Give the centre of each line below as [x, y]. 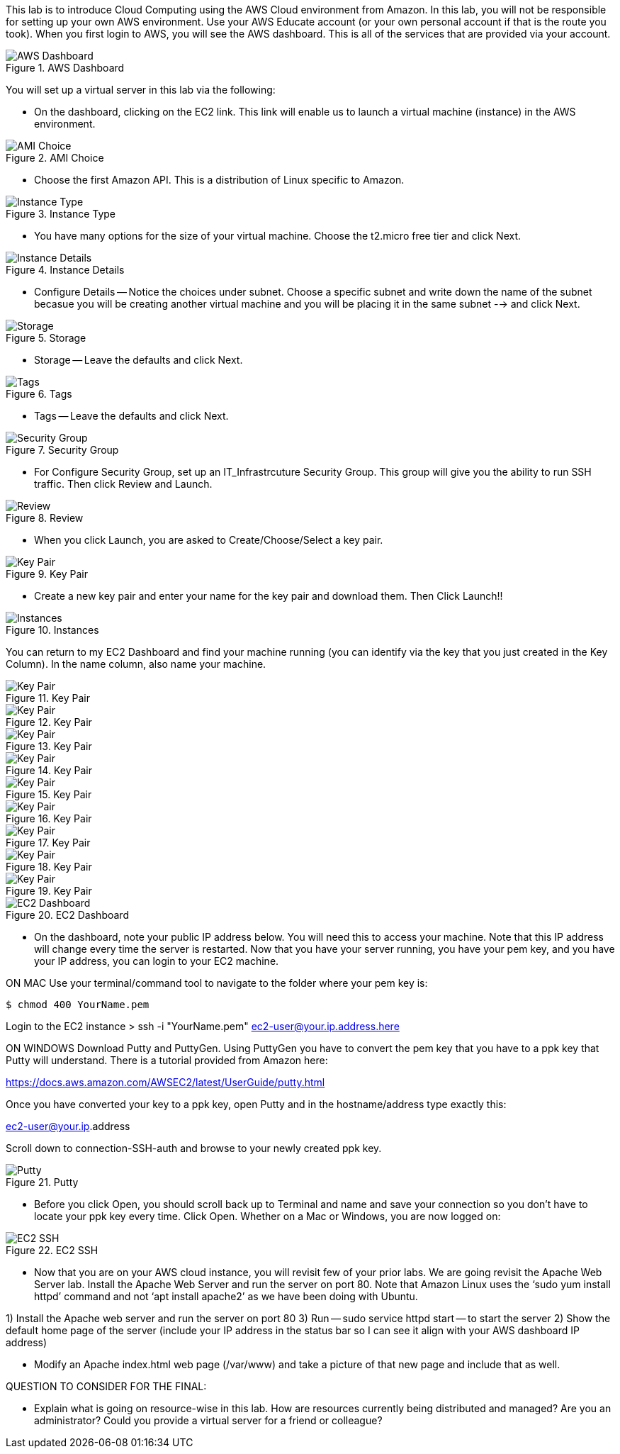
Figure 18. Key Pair [49, 867]
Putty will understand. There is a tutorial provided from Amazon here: [167, 1060]
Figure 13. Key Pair [49, 746]
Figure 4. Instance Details [65, 270]
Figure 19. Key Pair [49, 891]
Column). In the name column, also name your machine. [136, 664]
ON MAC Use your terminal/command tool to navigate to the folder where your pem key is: [217, 983]
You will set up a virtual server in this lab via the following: [141, 90]
